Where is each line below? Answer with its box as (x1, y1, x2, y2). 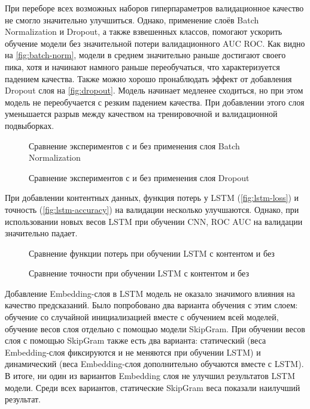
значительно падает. (5, 227, 78, 239)
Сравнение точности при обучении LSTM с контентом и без (29, 267, 249, 279)
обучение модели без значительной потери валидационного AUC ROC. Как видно (5, 37, 305, 49)
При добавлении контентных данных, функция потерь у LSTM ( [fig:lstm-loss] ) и (5, 191, 299, 204)
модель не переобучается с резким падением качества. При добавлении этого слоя (5, 95, 305, 108)
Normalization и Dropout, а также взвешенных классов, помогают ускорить (5, 25, 282, 38)
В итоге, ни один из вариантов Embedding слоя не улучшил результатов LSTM (5, 369, 295, 382)
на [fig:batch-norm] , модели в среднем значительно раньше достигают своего (5, 49, 286, 61)
